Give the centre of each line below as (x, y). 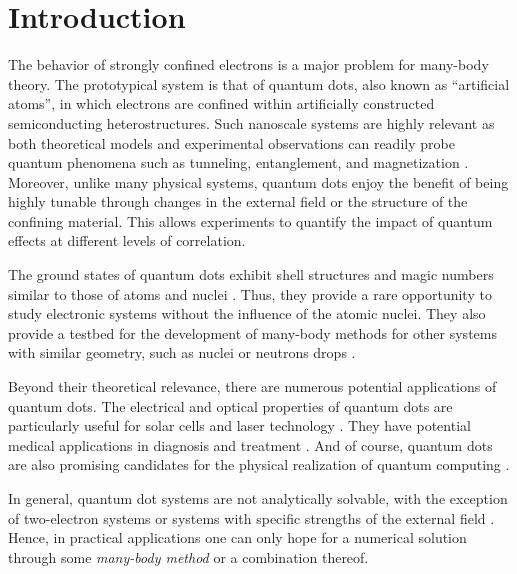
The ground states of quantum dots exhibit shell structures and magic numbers (251, 274)
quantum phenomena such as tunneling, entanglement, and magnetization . (238, 162)
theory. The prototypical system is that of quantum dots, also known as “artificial (259, 83)
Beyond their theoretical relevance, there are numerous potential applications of (252, 386)
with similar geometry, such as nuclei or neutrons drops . (182, 352)
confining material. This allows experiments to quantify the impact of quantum (250, 220)
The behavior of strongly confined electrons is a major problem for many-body (248, 64)
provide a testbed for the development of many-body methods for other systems (252, 332)
